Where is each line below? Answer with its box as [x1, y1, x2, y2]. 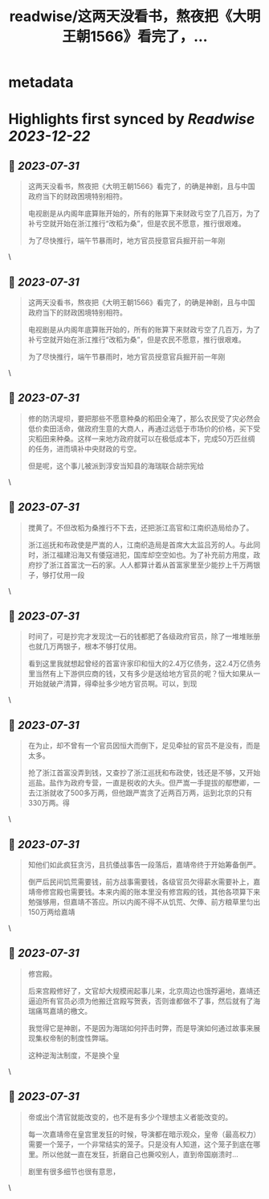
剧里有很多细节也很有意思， [27, 1166, 120, 1176]
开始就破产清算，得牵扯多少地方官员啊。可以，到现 [27, 679, 198, 689]
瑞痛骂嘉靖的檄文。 [27, 1006, 92, 1016]
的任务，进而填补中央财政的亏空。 [27, 443, 141, 453]
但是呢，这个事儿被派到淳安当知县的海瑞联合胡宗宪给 [27, 460, 205, 471]
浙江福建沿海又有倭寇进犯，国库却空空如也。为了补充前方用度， [42, 550, 254, 559]
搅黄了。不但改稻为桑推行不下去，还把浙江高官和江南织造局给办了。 [27, 522, 254, 532]
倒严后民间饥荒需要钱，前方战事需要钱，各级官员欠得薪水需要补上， [27, 877, 254, 887]
